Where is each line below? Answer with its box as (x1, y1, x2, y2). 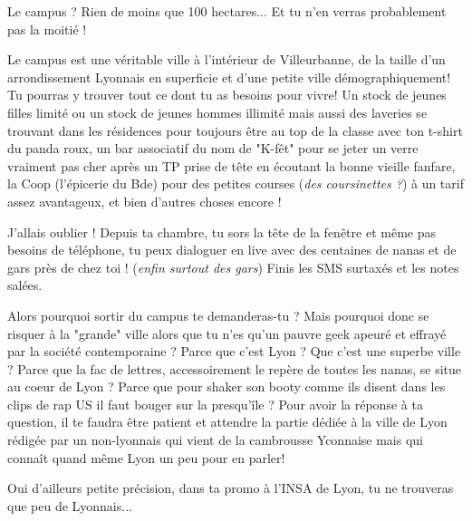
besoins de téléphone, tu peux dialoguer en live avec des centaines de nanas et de (7, 240, 457, 259)
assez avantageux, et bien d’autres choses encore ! (7, 191, 282, 210)
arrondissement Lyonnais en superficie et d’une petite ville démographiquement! (7, 67, 451, 86)
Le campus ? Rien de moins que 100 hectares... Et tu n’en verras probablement (7, 2, 447, 20)
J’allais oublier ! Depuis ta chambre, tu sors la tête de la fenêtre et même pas (7, 222, 436, 241)
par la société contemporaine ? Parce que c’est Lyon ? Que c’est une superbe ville (7, 342, 461, 361)
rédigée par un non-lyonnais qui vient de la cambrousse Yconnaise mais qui (7, 430, 424, 449)
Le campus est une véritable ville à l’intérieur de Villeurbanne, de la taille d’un (7, 50, 446, 69)
